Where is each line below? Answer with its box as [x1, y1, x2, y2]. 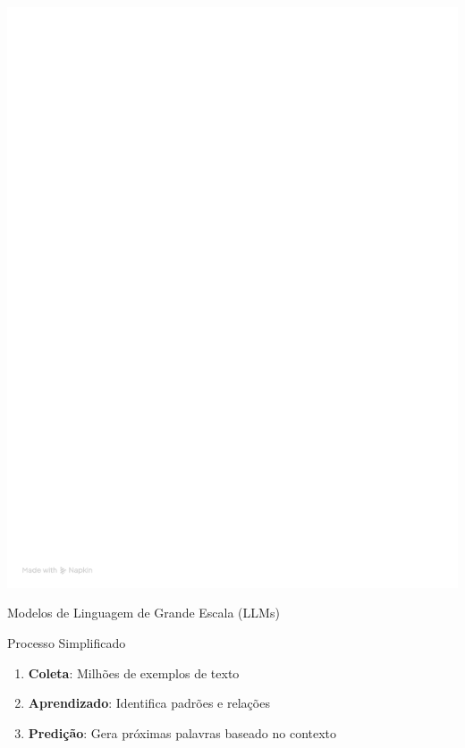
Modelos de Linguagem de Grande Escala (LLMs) [7, 603, 280, 622]
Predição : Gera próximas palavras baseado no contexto [28, 723, 337, 742]
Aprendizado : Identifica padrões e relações [28, 693, 270, 712]
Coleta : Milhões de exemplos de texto [28, 663, 240, 682]
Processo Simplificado [7, 634, 126, 652]
